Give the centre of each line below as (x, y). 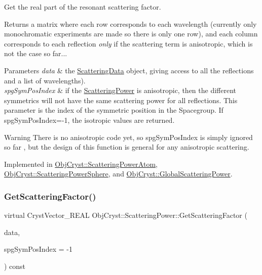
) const (15, 266)
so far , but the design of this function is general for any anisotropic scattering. (127, 147)
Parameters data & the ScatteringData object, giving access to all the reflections (129, 70)
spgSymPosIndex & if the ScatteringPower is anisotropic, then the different (120, 90)
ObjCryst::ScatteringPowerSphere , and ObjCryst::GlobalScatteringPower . (118, 174)
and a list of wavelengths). (45, 80)
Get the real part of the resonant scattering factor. (83, 7)
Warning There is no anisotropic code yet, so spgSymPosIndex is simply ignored (128, 137)
